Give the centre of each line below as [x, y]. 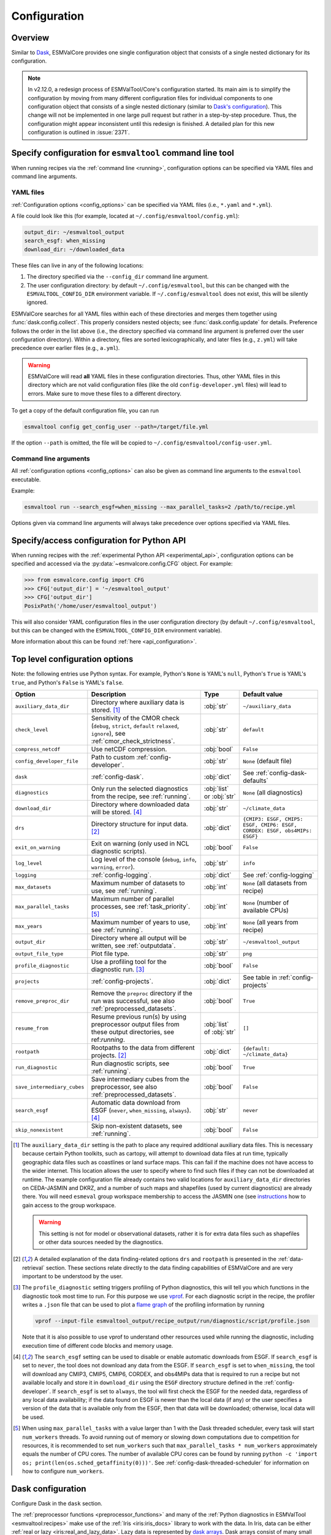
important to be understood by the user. [73, 1277]
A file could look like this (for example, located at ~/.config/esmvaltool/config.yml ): [125, 216]
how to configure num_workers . [63, 1471]
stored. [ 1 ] [106, 710]
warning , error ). [113, 867]
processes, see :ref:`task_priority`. [140, 907]
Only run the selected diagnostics [139, 789]
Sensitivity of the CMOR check [135, 718]
